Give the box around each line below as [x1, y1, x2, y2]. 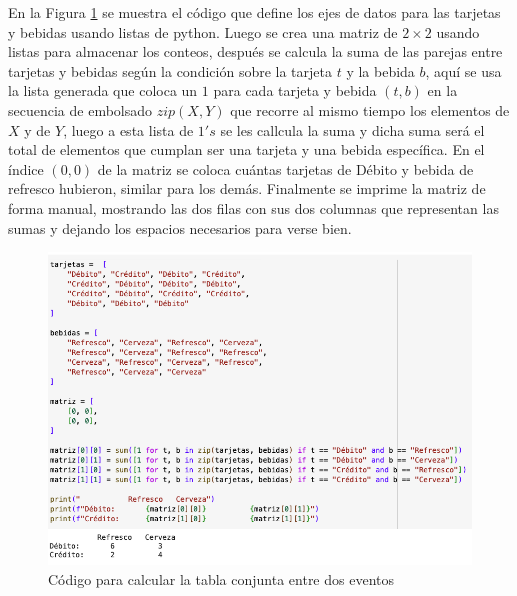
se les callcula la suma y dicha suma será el [220, 119, 485, 140]
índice [8, 158, 44, 179]
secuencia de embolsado [8, 99, 153, 120]
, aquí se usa [425, 60, 502, 81]
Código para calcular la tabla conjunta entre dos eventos [48, 568, 394, 589]
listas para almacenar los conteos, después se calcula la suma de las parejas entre [8, 41, 503, 62]
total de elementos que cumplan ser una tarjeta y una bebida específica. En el [8, 139, 485, 160]
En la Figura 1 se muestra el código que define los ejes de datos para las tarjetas [8, 2, 501, 22]
